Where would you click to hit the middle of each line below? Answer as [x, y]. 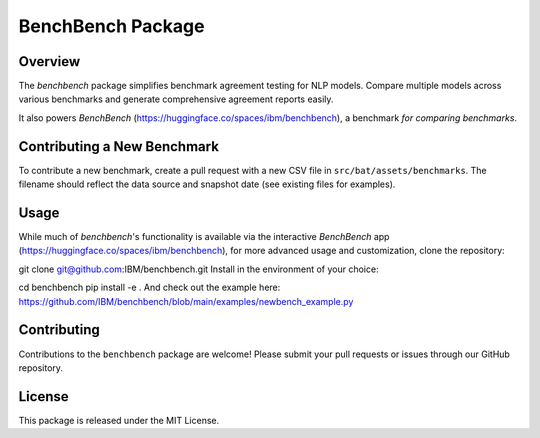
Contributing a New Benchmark [119, 146]
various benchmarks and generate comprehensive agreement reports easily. [176, 99]
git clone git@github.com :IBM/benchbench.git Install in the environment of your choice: [198, 269]
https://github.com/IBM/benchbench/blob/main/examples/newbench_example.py [186, 301]
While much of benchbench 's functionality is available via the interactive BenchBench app [204, 237]
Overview [49, 61]
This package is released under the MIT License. [119, 420]
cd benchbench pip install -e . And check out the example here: [149, 287]
